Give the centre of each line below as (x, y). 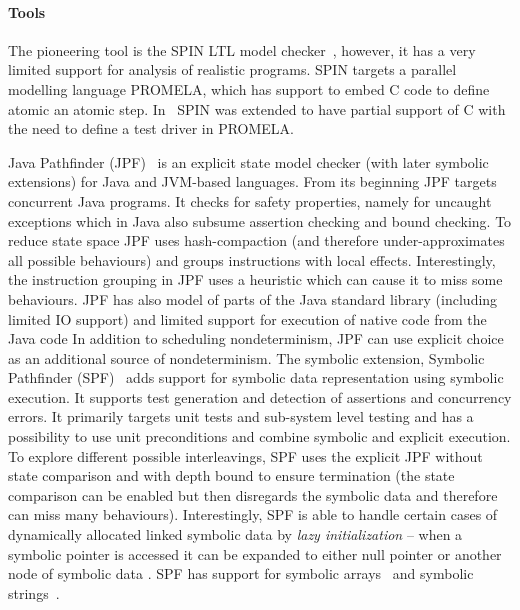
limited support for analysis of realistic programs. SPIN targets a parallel (232, 69)
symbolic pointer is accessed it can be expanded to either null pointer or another (255, 553)
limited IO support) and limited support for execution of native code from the (247, 318)
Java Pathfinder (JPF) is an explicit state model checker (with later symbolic (248, 161)
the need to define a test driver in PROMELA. (151, 128)
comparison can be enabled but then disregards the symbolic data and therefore (253, 494)
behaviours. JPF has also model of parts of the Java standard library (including (253, 298)
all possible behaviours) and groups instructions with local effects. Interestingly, (252, 259)
